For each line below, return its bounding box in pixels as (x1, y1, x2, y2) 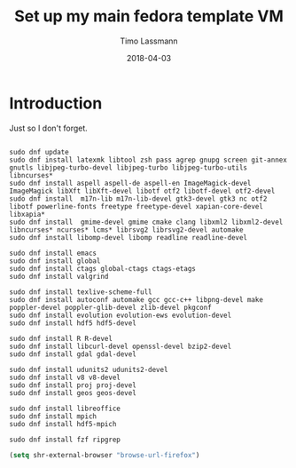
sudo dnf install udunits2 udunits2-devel (9, 365, 168, 374)
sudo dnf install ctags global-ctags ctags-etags (9, 264, 197, 273)
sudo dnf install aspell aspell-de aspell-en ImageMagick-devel (9, 178, 252, 187)
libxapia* (9, 210, 46, 218)
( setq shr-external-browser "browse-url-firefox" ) (9, 450, 200, 459)
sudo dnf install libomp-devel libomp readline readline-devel (9, 233, 248, 242)
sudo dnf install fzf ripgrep (9, 435, 121, 444)
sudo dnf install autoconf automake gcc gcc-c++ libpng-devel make (9, 295, 264, 304)
